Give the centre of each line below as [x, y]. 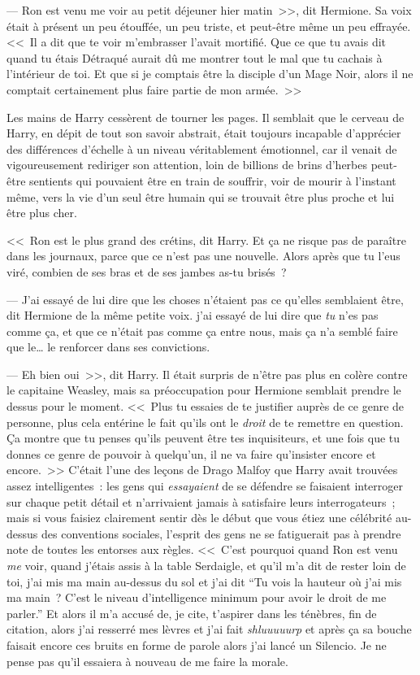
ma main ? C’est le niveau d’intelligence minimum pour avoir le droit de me [197, 597]
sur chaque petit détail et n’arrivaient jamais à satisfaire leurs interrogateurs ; [201, 501]
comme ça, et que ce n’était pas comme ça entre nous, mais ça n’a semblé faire [202, 331]
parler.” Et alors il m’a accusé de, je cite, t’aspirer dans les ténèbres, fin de [192, 613]
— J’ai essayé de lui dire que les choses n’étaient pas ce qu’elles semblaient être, [205, 299]
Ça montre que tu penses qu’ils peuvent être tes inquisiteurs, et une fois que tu [204, 438]
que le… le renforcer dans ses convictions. [108, 347]
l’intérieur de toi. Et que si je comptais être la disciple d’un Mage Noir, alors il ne [210, 74]
